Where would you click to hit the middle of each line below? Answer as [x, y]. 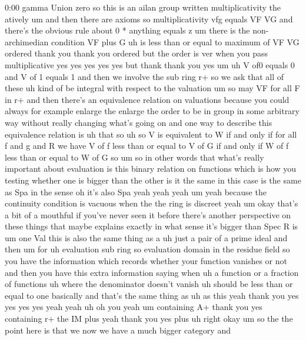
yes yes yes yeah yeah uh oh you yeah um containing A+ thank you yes [134, 307]
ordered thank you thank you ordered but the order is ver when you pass [136, 53]
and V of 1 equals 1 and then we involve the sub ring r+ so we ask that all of [144, 76]
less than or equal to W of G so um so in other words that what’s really [134, 157]
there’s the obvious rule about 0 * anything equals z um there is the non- [137, 30]
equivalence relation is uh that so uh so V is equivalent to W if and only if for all [151, 134]
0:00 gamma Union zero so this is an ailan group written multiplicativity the [143, 7]
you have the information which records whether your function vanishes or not [146, 261]
